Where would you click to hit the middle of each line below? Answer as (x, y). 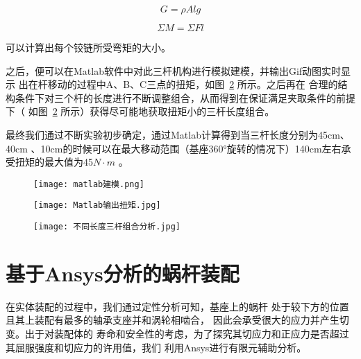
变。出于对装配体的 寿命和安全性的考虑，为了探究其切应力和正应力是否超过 (177, 334)
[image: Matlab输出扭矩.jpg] (97, 205)
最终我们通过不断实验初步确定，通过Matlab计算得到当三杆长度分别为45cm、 (178, 134)
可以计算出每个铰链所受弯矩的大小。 (88, 47)
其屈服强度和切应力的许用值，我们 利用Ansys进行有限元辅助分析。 (156, 347)
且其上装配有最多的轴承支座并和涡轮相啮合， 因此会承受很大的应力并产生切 (177, 320)
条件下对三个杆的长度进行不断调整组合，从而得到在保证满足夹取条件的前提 (185, 97)
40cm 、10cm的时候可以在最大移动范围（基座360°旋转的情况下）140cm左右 (174, 148)
